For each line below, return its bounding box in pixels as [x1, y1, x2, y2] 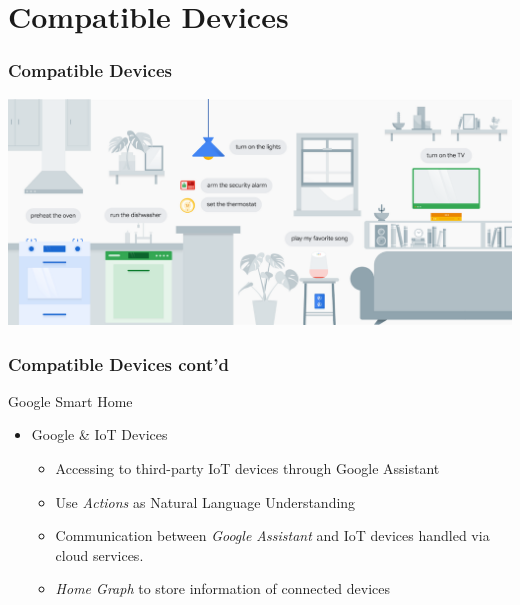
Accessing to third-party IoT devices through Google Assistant [55, 458, 440, 478]
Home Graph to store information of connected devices [55, 578, 391, 599]
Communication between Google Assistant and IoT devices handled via [55, 525, 490, 546]
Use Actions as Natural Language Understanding [55, 491, 356, 512]
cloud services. [55, 544, 144, 565]
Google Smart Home [8, 390, 133, 411]
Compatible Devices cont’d [8, 351, 229, 376]
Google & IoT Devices [31, 424, 168, 445]
